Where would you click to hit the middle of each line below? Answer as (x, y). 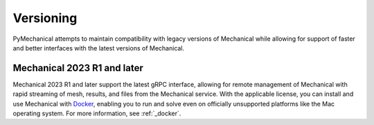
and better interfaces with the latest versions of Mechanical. (99, 48)
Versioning (45, 18)
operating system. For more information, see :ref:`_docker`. (97, 113)
